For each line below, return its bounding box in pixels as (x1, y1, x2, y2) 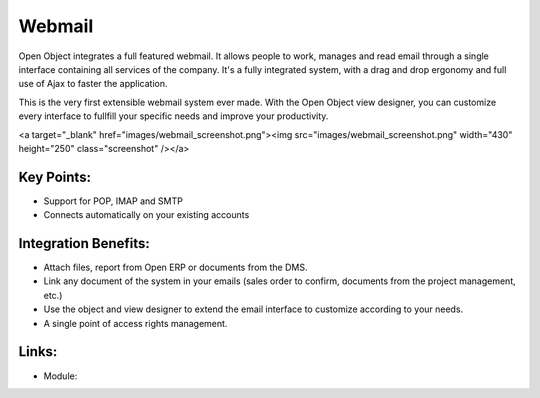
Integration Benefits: (18, 235, 150, 252)
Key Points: (18, 168, 92, 185)
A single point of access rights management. (43, 317, 228, 329)
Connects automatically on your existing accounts (43, 209, 250, 221)
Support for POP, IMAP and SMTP (43, 195, 184, 207)
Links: (18, 343, 58, 360)
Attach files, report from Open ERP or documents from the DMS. (43, 261, 308, 274)
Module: (43, 370, 78, 382)
